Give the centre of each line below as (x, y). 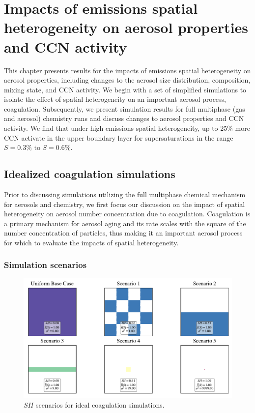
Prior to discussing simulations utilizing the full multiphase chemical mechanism (125, 194)
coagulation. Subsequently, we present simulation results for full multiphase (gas (125, 108)
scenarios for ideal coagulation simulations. (100, 405)
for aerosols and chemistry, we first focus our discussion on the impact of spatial (125, 204)
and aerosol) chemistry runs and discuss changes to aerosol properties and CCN (124, 118)
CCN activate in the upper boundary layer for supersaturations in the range (119, 137)
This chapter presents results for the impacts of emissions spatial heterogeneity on (127, 70)
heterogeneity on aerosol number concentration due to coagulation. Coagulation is (127, 214)
